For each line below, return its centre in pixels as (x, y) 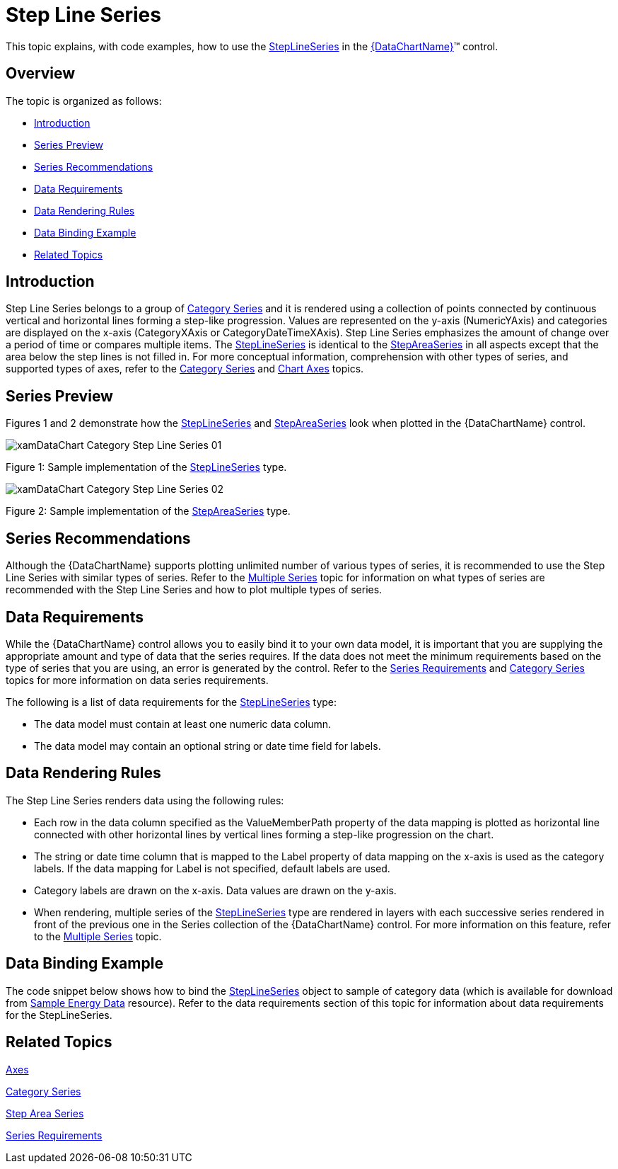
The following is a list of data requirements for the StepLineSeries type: (171, 702)
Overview (41, 74)
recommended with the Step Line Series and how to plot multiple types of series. (194, 590)
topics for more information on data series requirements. (137, 680)
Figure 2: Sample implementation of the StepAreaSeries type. (148, 511)
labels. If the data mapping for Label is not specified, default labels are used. (212, 868)
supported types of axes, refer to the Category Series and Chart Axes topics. (185, 369)
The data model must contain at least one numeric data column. (183, 724)
